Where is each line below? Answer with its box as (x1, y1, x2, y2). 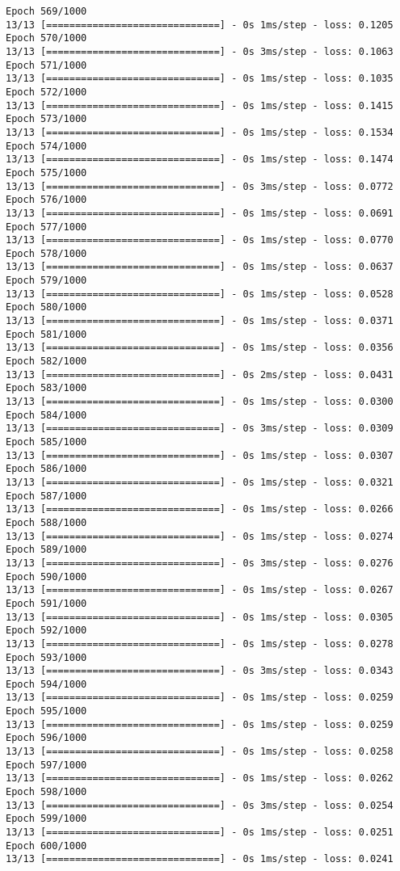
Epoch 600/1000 (6, 839, 87, 852)
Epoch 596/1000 (6, 732, 87, 744)
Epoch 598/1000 (6, 786, 87, 798)
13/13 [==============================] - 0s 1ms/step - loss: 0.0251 (6, 827, 394, 839)
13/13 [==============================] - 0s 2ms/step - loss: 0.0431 (6, 368, 394, 381)
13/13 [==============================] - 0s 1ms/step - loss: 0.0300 (6, 396, 394, 408)
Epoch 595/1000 (6, 705, 87, 717)
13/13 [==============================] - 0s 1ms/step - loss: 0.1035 (6, 73, 394, 85)
